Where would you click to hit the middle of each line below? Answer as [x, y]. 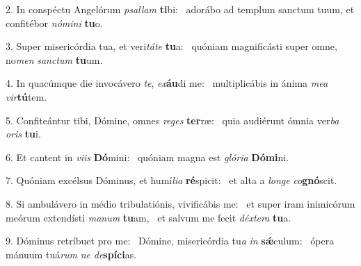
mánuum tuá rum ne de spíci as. [71, 254]
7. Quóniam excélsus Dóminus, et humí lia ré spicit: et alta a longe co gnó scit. [171, 180]
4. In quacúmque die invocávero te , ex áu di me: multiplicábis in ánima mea [167, 83]
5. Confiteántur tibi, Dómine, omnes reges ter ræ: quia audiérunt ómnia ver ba [173, 120]
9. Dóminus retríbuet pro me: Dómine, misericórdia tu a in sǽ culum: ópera [170, 241]
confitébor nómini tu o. [54, 23]
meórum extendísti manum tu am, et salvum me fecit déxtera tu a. [149, 217]
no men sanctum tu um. [54, 59]
